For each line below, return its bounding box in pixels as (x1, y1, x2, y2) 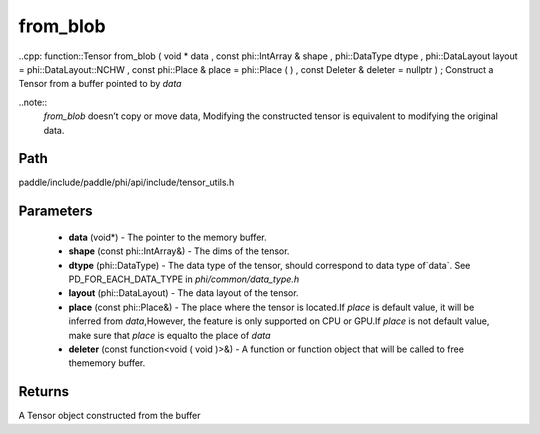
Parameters (18, 203, 93, 220)
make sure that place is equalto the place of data (68, 329, 271, 341)
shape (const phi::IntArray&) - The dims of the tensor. (68, 245, 290, 257)
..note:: (18, 96, 48, 108)
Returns (18, 383, 70, 400)
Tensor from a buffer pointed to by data (18, 78, 182, 90)
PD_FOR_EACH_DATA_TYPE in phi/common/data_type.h (68, 273, 300, 285)
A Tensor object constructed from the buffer (18, 410, 201, 422)
